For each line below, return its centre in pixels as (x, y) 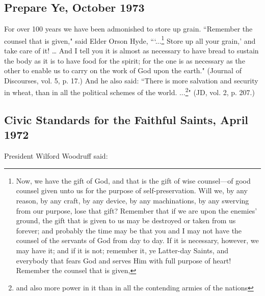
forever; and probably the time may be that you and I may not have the (129, 230)
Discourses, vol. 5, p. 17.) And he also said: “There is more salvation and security (131, 80)
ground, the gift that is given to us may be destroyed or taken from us (126, 220)
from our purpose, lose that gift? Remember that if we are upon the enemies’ (137, 210)
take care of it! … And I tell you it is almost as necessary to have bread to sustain (131, 51)
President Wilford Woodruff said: (56, 156)
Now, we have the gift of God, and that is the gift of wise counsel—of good (133, 180)
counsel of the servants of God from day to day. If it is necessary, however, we (137, 240)
